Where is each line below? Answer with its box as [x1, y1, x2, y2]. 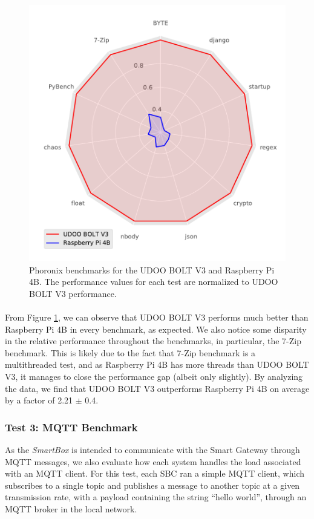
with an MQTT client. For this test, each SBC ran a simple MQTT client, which [5, 467, 304, 480]
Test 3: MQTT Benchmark [5, 419, 138, 434]
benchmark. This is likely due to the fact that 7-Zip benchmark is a [5, 346, 256, 359]
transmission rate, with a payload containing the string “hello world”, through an [5, 491, 307, 503]
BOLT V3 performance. [29, 287, 117, 299]
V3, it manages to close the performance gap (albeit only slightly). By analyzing [5, 370, 303, 382]
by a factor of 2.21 [5, 394, 73, 406]
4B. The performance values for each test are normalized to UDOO [29, 275, 278, 288]
